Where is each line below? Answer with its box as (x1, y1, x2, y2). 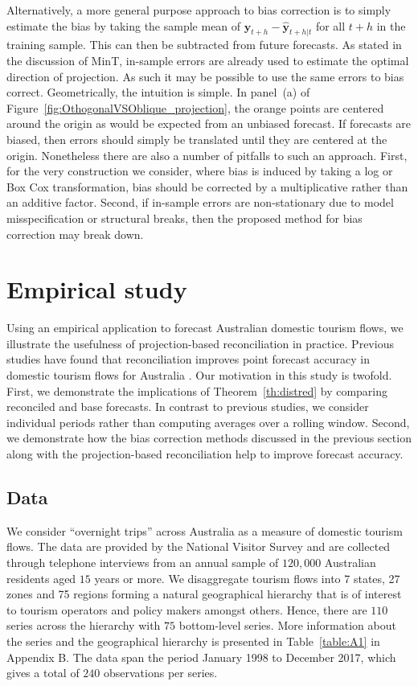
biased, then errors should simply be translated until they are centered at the (6, 130, 387, 147)
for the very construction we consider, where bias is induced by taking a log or (6, 162, 393, 179)
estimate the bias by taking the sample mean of (6, 17, 241, 34)
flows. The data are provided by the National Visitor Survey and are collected (6, 538, 391, 555)
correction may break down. (6, 225, 144, 242)
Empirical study (6, 273, 187, 306)
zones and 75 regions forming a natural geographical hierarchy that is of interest (6, 585, 402, 602)
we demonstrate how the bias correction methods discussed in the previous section (6, 429, 412, 446)
